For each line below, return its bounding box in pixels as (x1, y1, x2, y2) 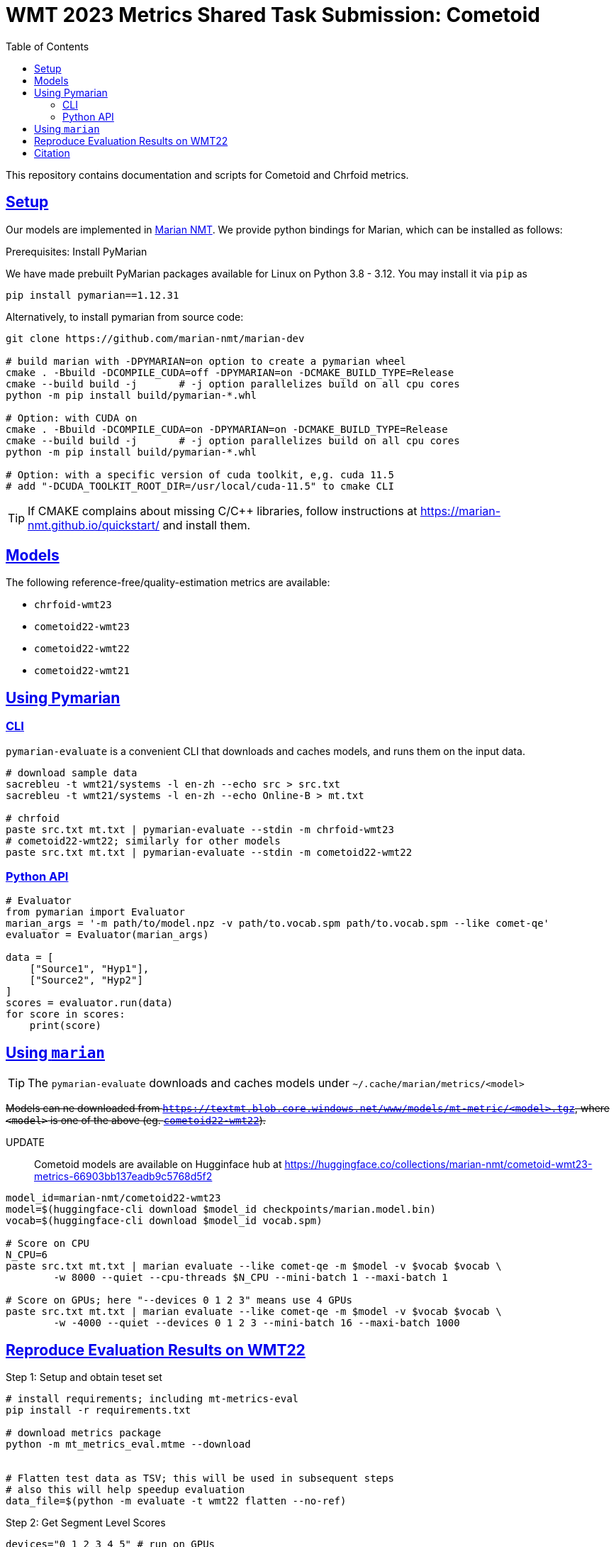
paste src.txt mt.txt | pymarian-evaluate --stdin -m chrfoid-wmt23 (6, 823, 394, 835)
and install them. (162, 517, 251, 532)
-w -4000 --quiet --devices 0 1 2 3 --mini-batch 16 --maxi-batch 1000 (53, 1317, 460, 1329)
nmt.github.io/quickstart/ (28, 517, 159, 532)
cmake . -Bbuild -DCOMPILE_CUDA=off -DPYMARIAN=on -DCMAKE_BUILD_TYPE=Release (6, 366, 454, 378)
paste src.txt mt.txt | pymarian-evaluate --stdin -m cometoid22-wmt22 (6, 846, 413, 858)
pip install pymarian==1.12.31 (6, 289, 179, 301)
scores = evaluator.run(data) (6, 997, 174, 1009)
